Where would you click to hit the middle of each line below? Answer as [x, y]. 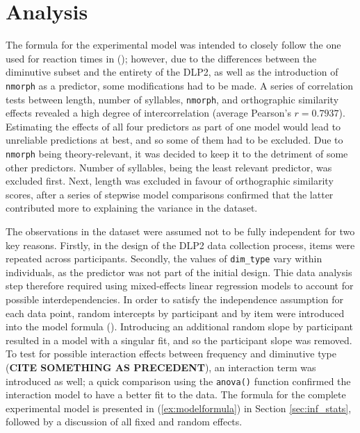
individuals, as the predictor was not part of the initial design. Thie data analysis [179, 272]
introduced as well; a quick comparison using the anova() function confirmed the [178, 381]
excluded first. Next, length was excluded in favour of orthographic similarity [170, 181]
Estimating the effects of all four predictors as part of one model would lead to [173, 126]
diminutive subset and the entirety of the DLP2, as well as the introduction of [172, 72]
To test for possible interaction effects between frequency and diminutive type [171, 354]
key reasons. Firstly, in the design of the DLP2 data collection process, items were [180, 245]
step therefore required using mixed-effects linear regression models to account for [180, 286]
